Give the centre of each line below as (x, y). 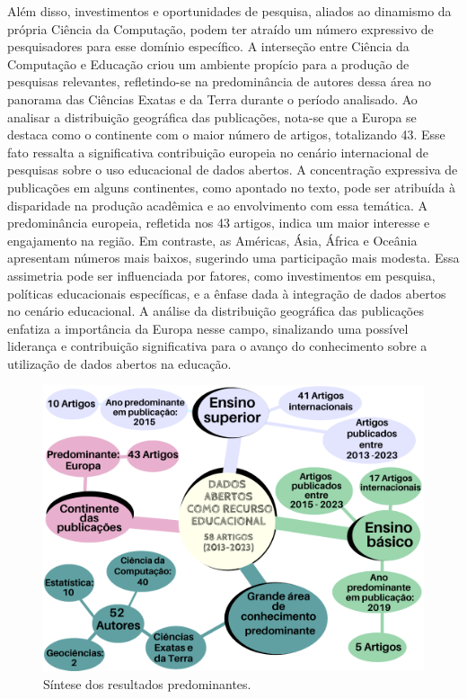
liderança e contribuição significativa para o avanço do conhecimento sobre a (217, 346)
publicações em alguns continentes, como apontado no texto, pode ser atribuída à (231, 187)
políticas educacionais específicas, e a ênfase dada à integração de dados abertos (227, 293)
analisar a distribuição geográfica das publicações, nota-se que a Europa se (212, 116)
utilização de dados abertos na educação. (119, 363)
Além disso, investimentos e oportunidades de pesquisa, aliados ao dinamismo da (229, 11)
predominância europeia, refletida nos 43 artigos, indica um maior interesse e (219, 223)
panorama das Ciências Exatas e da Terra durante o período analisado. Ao (212, 99)
